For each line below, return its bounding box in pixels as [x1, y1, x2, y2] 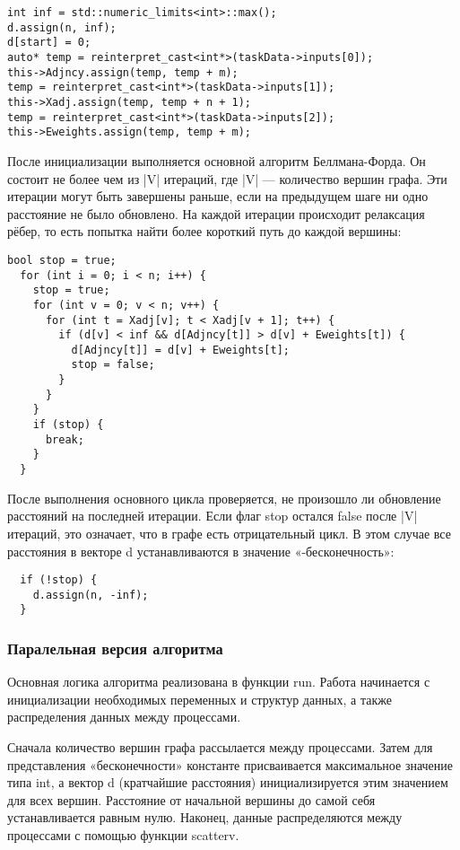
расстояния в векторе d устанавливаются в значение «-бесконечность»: [7, 541, 395, 560]
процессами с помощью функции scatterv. [7, 826, 239, 845]
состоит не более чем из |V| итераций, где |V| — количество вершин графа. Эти [7, 169, 447, 188]
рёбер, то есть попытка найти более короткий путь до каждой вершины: [7, 222, 402, 241]
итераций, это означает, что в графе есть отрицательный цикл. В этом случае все [7, 523, 451, 542]
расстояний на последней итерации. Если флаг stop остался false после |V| [7, 506, 418, 525]
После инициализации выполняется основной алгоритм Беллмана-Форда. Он [7, 151, 426, 170]
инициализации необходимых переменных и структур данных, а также [7, 689, 392, 708]
